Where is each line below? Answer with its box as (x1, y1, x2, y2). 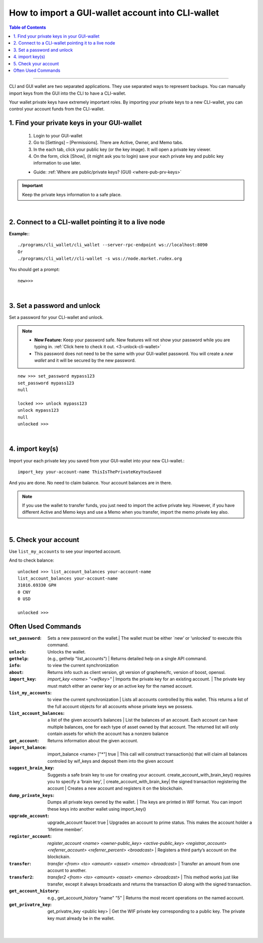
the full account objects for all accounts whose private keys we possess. (47, 703, 193, 709)
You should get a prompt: (9, 267, 60, 272)
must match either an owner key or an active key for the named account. (47, 683, 193, 689)
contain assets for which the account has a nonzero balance (47, 731, 169, 737)
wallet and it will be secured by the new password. (34, 357, 136, 363)
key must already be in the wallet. (47, 915, 115, 921)
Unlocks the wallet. (47, 649, 86, 654)
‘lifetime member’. (47, 826, 83, 832)
